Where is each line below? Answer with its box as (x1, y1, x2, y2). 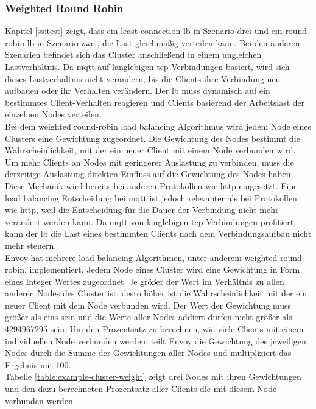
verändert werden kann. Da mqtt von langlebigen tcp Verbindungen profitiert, (5, 215, 297, 228)
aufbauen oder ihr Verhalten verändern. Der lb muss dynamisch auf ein (5, 84, 270, 97)
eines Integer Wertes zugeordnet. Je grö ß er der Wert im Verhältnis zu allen (5, 274, 284, 287)
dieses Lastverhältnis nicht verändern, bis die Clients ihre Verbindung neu (5, 72, 281, 85)
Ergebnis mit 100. (5, 358, 71, 371)
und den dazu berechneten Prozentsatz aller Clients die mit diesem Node (5, 382, 277, 395)
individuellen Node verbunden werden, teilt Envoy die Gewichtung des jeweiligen (5, 334, 306, 347)
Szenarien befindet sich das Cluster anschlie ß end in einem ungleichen (5, 48, 262, 61)
